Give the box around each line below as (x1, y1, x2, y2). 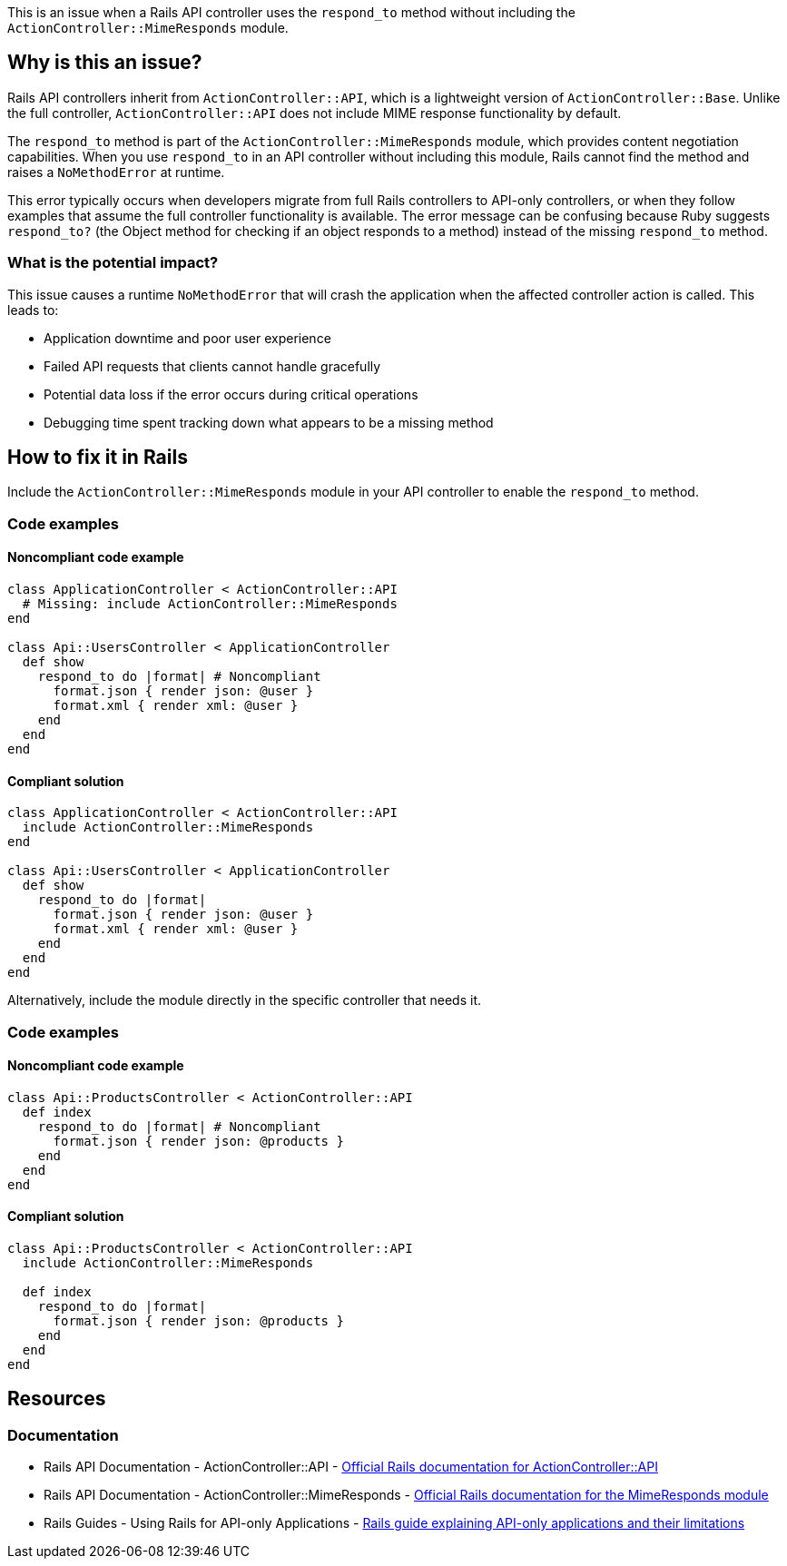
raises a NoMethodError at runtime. (7, 163, 225, 180)
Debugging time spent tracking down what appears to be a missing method (44, 414, 494, 430)
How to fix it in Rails (7, 446, 188, 469)
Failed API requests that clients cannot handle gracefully (44, 358, 381, 374)
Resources (7, 1387, 106, 1411)
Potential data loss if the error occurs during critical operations (44, 386, 418, 402)
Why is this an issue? (7, 51, 202, 74)
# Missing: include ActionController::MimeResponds (22, 596, 398, 612)
